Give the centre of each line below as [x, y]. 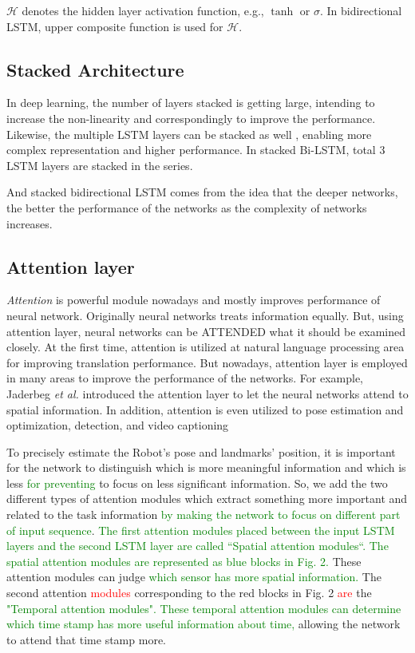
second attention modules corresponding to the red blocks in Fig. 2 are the [189, 593]
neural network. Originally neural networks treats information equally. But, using [205, 315]
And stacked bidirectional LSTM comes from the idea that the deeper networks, [202, 192]
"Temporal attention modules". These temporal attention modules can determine [204, 608]
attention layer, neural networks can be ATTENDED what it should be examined [206, 331]
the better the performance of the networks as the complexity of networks [187, 207]
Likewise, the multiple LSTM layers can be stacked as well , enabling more [189, 134]
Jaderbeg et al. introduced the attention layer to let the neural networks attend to [207, 393]
